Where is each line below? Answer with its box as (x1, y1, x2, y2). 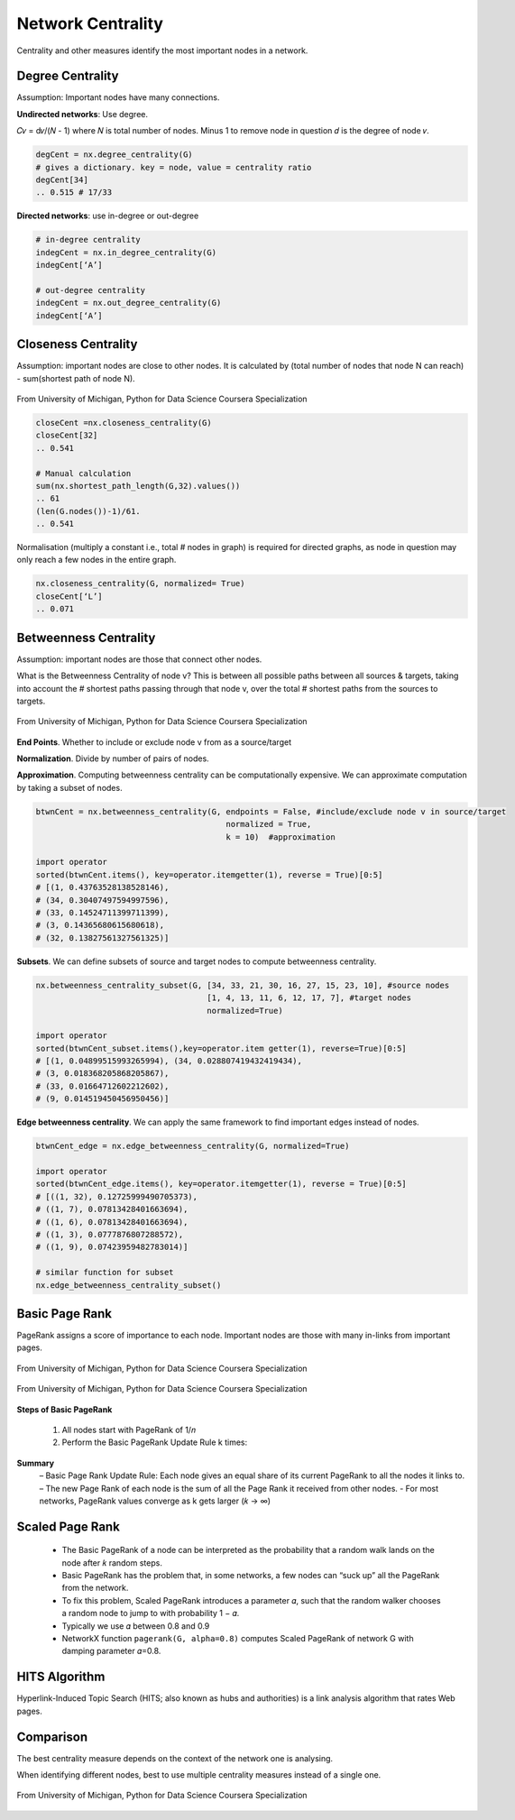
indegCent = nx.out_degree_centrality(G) (35, 298, 222, 308)
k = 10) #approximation (225, 832, 336, 842)
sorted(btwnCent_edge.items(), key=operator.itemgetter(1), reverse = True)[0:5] (35, 1179, 408, 1190)
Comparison (16, 1729, 88, 1744)
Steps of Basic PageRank (16, 1403, 113, 1415)
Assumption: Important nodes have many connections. (16, 92, 220, 103)
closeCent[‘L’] (35, 591, 103, 602)
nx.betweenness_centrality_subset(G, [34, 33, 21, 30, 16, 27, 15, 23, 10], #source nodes (35, 979, 450, 990)
